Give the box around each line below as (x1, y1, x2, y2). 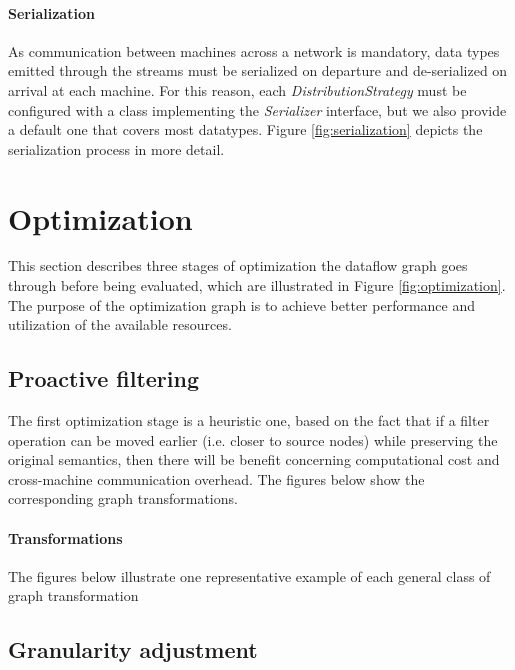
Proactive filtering (8, 363, 199, 394)
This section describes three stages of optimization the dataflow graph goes (8, 255, 468, 276)
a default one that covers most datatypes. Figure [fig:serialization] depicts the (8, 119, 483, 140)
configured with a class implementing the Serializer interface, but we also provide (8, 99, 507, 120)
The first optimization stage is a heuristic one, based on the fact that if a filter (8, 410, 490, 431)
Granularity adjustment (8, 634, 258, 665)
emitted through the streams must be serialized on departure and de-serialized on (8, 60, 508, 81)
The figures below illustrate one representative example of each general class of (8, 565, 491, 586)
